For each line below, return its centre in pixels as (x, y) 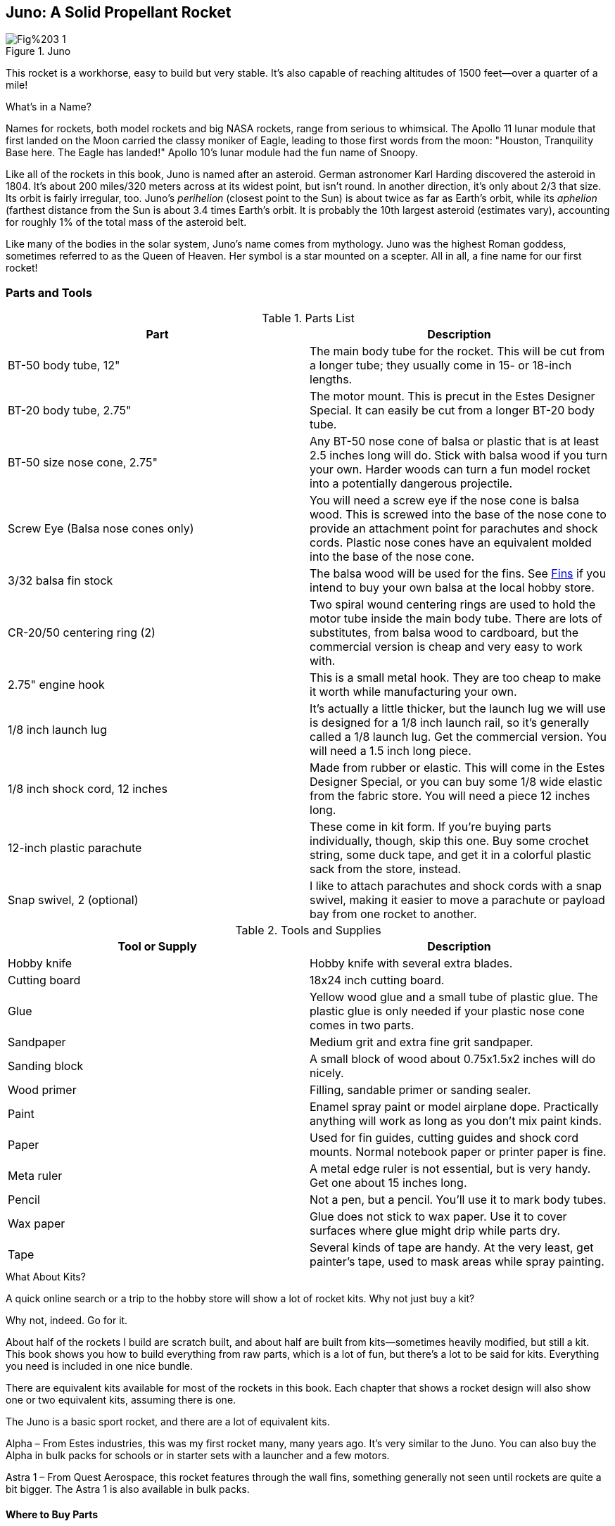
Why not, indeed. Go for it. (67, 1321)
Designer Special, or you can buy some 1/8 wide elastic (456, 782)
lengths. (331, 380)
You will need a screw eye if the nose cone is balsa (445, 501)
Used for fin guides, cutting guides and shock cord (444, 1138)
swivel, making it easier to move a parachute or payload (457, 900)
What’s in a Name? (49, 107)
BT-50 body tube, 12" (64, 365)
